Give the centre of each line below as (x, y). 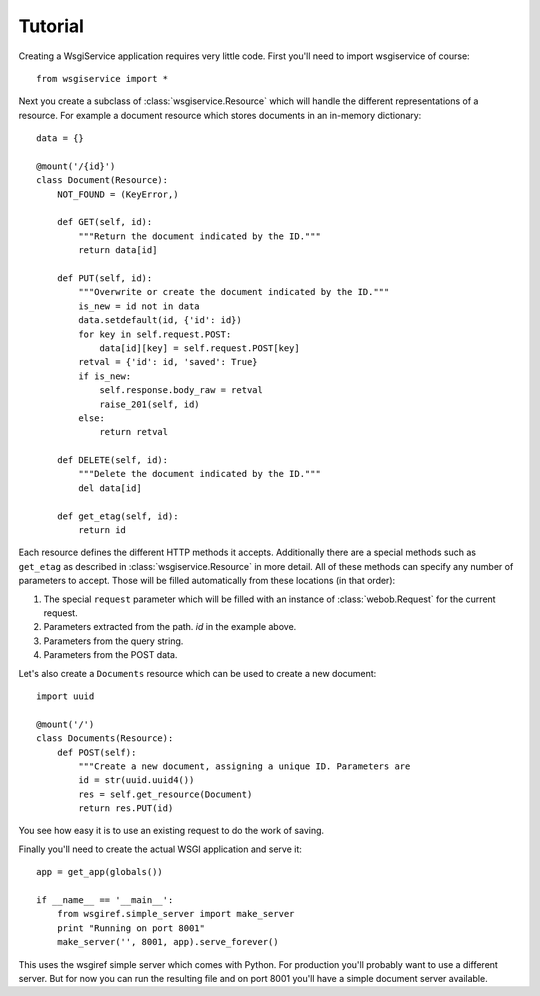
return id (102, 530)
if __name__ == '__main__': (105, 900)
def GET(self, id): (104, 222)
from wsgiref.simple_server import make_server (175, 914)
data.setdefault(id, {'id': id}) (160, 320)
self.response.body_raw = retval (181, 390)
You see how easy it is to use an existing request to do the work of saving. (171, 831)
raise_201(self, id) (149, 404)
